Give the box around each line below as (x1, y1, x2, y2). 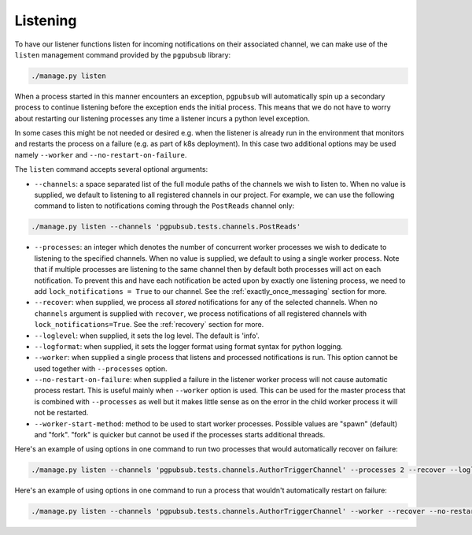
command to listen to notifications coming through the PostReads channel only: (34, 201, 295, 210)
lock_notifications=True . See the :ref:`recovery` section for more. (34, 320, 264, 329)
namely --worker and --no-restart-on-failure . (14, 150, 187, 159)
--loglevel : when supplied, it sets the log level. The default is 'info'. (34, 331, 260, 340)
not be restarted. (34, 408, 89, 418)
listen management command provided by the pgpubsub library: (14, 50, 231, 59)
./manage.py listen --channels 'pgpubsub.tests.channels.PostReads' (31, 222, 301, 232)
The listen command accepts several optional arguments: (14, 165, 208, 174)
